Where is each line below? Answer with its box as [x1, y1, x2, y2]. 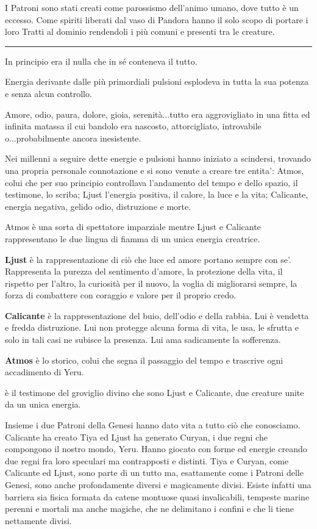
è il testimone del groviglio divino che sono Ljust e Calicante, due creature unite [5, 386, 304, 398]
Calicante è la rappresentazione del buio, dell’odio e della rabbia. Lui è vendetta [5, 309, 309, 322]
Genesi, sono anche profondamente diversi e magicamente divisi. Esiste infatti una [5, 478, 312, 491]
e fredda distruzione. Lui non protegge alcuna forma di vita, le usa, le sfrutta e [5, 321, 299, 334]
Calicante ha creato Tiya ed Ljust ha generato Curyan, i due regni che [5, 430, 268, 443]
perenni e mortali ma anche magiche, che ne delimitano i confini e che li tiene [5, 502, 294, 515]
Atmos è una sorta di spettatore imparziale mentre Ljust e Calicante [5, 220, 261, 233]
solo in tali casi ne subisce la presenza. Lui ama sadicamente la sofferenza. [5, 333, 281, 346]
